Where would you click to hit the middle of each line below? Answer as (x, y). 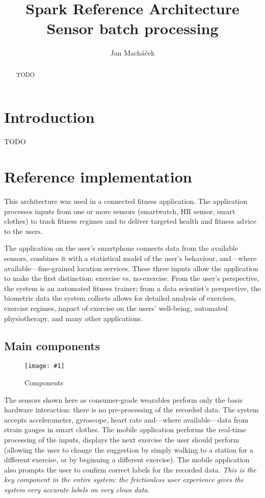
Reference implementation (98, 177)
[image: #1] (45, 366)
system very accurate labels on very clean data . (77, 489)
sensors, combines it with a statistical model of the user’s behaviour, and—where (130, 258)
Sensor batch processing (132, 28)
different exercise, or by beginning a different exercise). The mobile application (127, 460)
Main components (52, 345)
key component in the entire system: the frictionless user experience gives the (124, 479)
